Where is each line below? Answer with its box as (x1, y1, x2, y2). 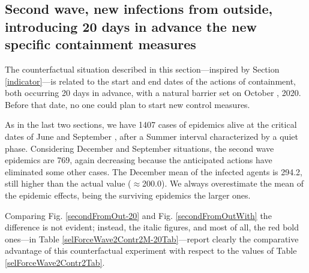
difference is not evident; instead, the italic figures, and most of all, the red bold (5, 221, 299, 233)
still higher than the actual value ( (5, 177, 131, 190)
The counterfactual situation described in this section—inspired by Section (5, 62, 280, 75)
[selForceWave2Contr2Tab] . (5, 256, 105, 268)
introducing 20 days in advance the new (5, 17, 257, 35)
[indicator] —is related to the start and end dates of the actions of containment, (5, 74, 296, 87)
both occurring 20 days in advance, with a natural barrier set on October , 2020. (5, 86, 301, 99)
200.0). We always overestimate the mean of (142, 177, 304, 190)
